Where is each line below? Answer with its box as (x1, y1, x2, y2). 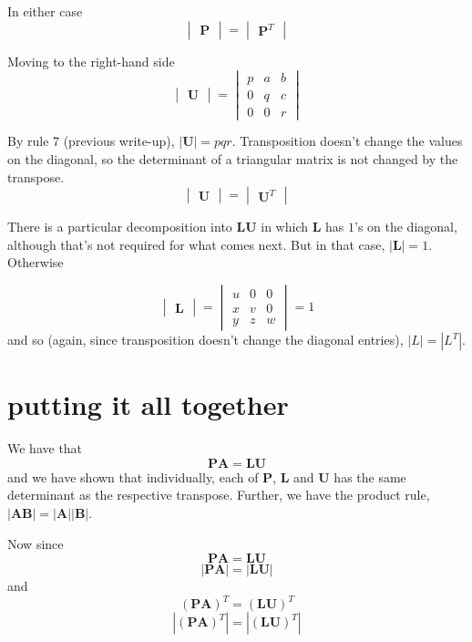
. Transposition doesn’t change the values (231, 131, 463, 150)
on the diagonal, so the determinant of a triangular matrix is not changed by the (7, 150, 458, 169)
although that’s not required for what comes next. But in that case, (7, 234, 385, 254)
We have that (7, 439, 83, 458)
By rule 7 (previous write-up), (7, 131, 175, 150)
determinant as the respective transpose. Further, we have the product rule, (7, 485, 430, 504)
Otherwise (7, 253, 64, 272)
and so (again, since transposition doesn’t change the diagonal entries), (7, 330, 404, 349)
